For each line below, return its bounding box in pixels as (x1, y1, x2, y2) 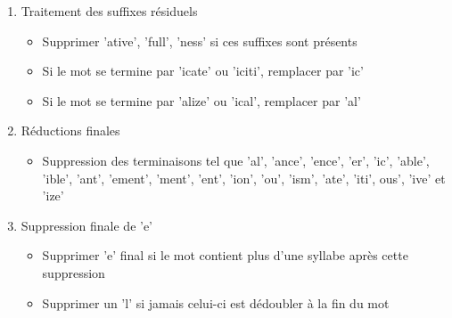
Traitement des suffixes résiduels (21, 2, 198, 20)
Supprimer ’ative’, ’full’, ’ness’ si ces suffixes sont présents (42, 31, 357, 50)
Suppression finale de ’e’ (21, 216, 153, 234)
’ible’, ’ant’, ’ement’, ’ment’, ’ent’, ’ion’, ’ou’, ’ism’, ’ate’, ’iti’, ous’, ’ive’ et (42, 168, 446, 187)
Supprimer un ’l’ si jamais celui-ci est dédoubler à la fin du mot (42, 293, 390, 312)
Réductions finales (21, 121, 120, 140)
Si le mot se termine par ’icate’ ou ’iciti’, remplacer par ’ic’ (42, 61, 364, 80)
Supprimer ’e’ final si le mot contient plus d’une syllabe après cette (42, 246, 408, 265)
